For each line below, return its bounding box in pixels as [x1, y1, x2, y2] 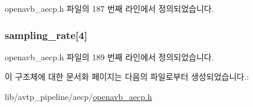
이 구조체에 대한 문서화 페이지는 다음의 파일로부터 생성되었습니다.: [5, 70, 249, 83]
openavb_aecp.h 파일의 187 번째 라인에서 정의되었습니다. [5, 2, 214, 14]
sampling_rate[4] [5, 27, 87, 42]
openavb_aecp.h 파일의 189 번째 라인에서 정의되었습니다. [5, 50, 214, 63]
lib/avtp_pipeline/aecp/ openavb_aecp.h [5, 90, 152, 102]
